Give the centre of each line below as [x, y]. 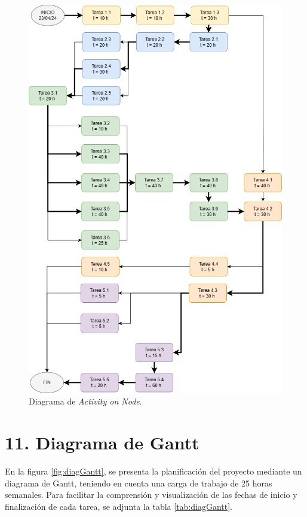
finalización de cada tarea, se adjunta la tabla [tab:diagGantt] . [119, 506]
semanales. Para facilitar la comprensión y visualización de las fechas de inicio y [151, 495]
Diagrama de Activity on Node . [85, 401]
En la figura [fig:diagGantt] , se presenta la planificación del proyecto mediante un [153, 471]
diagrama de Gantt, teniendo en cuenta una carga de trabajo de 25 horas [139, 483]
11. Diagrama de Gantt [102, 443]
